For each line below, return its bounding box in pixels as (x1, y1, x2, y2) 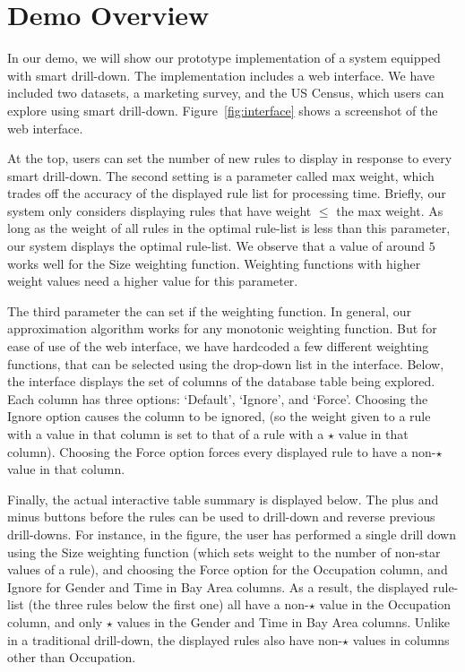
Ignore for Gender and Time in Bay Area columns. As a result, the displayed (7, 577, 429, 596)
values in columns (352, 630, 450, 649)
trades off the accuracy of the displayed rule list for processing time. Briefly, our (7, 184, 446, 202)
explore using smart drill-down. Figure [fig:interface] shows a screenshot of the (7, 100, 438, 119)
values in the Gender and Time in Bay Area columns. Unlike (116, 612, 451, 631)
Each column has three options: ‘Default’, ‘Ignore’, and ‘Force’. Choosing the (7, 389, 428, 408)
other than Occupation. (7, 648, 136, 667)
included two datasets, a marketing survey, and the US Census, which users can (7, 83, 444, 102)
